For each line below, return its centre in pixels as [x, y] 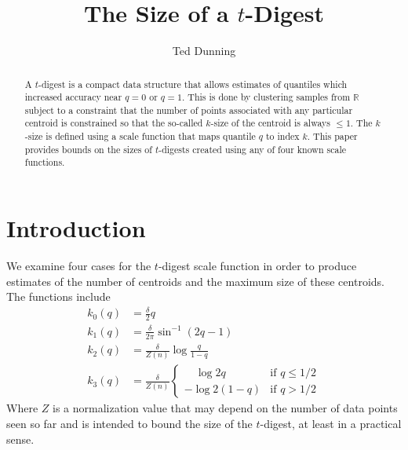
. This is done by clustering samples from [266, 97]
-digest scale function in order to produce [257, 266]
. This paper [332, 136]
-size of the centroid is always [270, 123]
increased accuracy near [73, 97]
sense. [20, 439]
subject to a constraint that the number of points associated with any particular [189, 110]
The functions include [58, 296]
